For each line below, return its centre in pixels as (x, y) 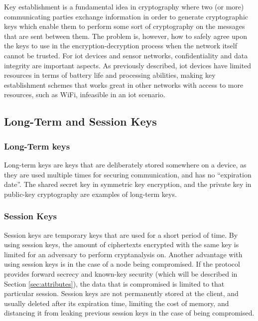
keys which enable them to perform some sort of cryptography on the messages (125, 26)
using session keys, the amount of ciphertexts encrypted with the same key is (122, 244)
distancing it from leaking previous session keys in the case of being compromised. (129, 313)
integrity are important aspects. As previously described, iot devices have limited (128, 65)
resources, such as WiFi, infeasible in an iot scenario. (85, 94)
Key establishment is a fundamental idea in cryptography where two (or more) (124, 6)
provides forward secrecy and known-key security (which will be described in (121, 273)
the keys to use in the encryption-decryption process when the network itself (121, 46)
